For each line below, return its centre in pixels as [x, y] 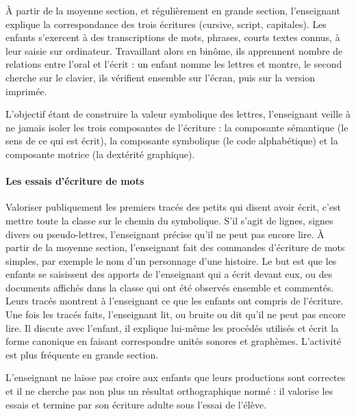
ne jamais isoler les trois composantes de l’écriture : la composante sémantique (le [177, 127]
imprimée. [26, 91]
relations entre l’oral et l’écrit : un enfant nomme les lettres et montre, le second [174, 64]
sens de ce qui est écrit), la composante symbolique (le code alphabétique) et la [172, 141]
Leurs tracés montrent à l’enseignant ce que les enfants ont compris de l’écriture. [175, 301]
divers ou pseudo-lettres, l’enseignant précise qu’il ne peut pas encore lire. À [165, 234]
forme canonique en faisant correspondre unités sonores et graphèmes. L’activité [174, 341]
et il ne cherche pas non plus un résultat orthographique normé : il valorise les [169, 391]
